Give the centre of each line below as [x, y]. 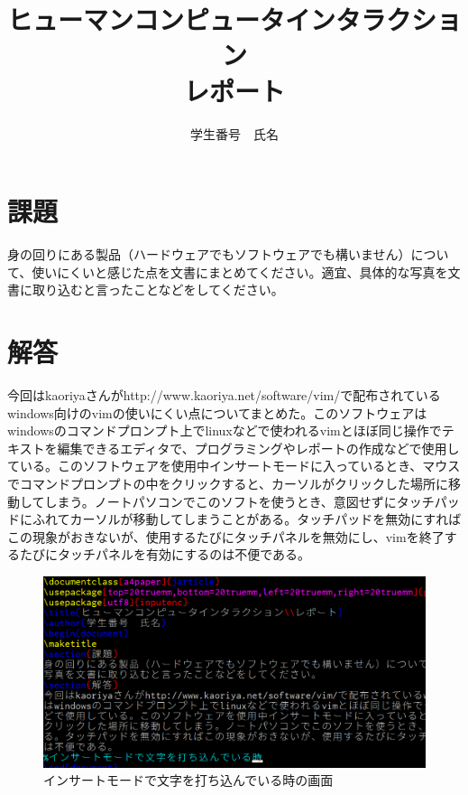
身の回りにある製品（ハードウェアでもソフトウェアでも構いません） [209, 254]
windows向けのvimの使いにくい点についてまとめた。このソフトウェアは [217, 412]
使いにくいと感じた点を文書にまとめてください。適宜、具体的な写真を [240, 271]
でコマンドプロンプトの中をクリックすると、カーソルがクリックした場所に [228, 483]
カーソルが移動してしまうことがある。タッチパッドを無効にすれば [266, 519]
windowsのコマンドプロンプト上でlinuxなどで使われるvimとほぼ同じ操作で [225, 430]
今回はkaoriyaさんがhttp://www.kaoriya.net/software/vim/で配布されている [224, 394]
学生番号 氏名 [234, 133]
